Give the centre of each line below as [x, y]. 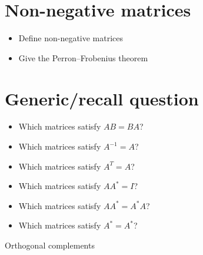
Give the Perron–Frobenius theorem [83, 57]
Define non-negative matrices [71, 38]
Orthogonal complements [50, 245]
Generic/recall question [102, 98]
